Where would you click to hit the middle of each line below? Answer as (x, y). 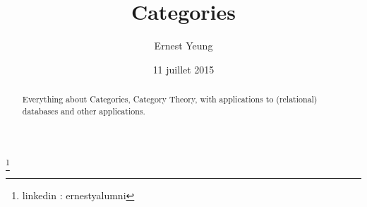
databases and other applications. (84, 111)
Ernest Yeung (183, 46)
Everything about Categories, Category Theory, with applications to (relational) (170, 99)
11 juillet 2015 (183, 69)
